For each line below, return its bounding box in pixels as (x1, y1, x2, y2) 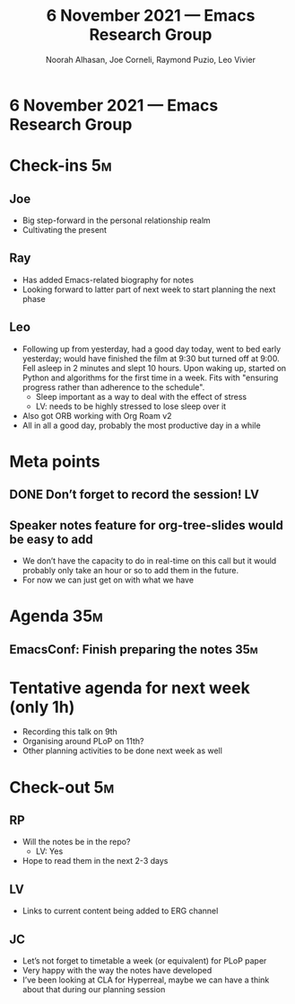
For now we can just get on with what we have (22, 574, 195, 585)
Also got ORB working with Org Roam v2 (22, 410, 172, 421)
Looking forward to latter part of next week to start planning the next (22, 284, 276, 295)
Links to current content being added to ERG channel (22, 905, 219, 917)
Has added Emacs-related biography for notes (22, 274, 195, 285)
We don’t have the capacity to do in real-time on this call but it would (22, 555, 277, 566)
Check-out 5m (9, 777, 115, 797)
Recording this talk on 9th (22, 726, 118, 737)
